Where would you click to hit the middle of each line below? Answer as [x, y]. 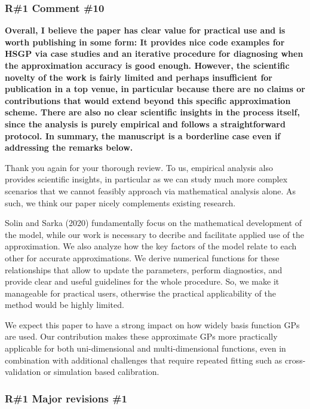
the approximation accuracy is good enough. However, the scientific [147, 65]
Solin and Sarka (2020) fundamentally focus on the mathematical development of [154, 223]
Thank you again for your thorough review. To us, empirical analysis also [139, 167]
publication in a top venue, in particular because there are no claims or [155, 89]
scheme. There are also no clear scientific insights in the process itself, [152, 112]
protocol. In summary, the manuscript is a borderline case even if [143, 135]
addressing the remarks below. [69, 147]
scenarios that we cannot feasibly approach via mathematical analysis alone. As [151, 190]
